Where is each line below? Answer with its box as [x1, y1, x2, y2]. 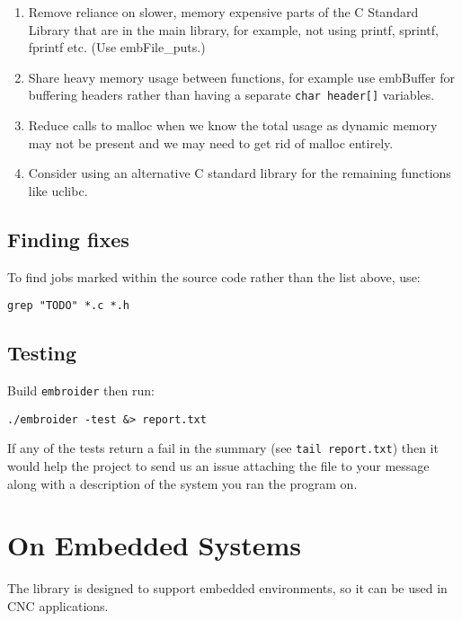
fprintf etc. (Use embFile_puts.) [28, 38, 206, 57]
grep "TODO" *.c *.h [7, 299, 130, 313]
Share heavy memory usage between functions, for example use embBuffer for [28, 67, 456, 86]
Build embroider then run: [7, 381, 155, 400]
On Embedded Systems [7, 527, 302, 563]
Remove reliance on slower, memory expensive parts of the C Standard [28, 3, 419, 21]
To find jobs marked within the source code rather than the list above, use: [7, 267, 421, 286]
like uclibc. [28, 181, 88, 200]
